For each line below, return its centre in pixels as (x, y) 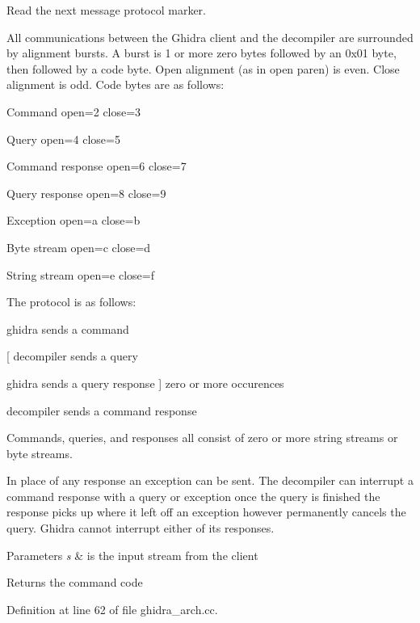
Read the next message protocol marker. (106, 10)
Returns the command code (75, 582)
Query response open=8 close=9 (86, 193)
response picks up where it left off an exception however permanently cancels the (206, 512)
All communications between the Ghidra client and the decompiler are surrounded (210, 37)
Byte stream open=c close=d (79, 247)
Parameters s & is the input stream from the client (132, 555)
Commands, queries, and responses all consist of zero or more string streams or (202, 438)
